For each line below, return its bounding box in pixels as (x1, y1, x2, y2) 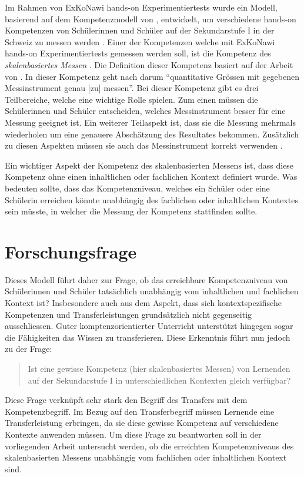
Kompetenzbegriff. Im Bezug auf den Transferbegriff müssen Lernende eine (5, 405, 275, 417)
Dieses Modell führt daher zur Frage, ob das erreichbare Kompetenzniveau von (5, 273, 288, 285)
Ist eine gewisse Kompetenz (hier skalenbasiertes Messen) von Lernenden (28, 362, 290, 374)
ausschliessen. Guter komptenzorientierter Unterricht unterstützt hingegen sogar (5, 320, 293, 332)
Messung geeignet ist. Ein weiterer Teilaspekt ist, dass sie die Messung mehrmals (5, 116, 296, 128)
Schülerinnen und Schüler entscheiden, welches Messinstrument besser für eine (5, 105, 286, 117)
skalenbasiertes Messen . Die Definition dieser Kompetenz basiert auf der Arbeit (5, 58, 293, 70)
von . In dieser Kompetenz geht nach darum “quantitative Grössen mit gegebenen (5, 70, 299, 82)
